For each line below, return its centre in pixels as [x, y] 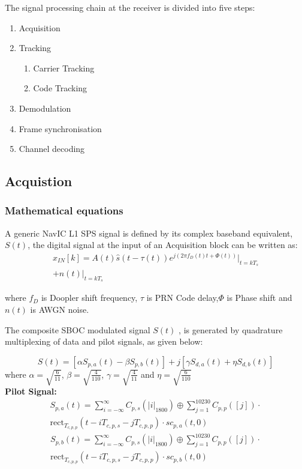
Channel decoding [52, 149]
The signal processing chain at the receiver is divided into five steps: [130, 7]
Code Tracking [60, 88]
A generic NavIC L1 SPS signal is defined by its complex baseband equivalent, [149, 233]
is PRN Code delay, [182, 298]
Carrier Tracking [64, 68]
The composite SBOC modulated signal [78, 329]
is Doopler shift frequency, [89, 298]
